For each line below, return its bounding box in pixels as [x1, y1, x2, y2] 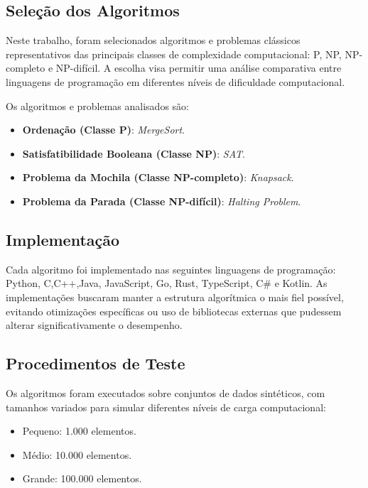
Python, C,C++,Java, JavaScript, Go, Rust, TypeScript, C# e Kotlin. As [6, 276, 328, 291]
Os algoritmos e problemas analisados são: [6, 98, 189, 113]
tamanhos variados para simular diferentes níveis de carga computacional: [6, 399, 326, 414]
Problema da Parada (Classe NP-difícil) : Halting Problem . [22, 193, 301, 208]
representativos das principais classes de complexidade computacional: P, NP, [6, 46, 342, 61]
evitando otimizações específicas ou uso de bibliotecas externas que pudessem [6, 303, 342, 318]
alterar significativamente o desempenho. [6, 318, 183, 332]
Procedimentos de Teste [6, 352, 185, 374]
